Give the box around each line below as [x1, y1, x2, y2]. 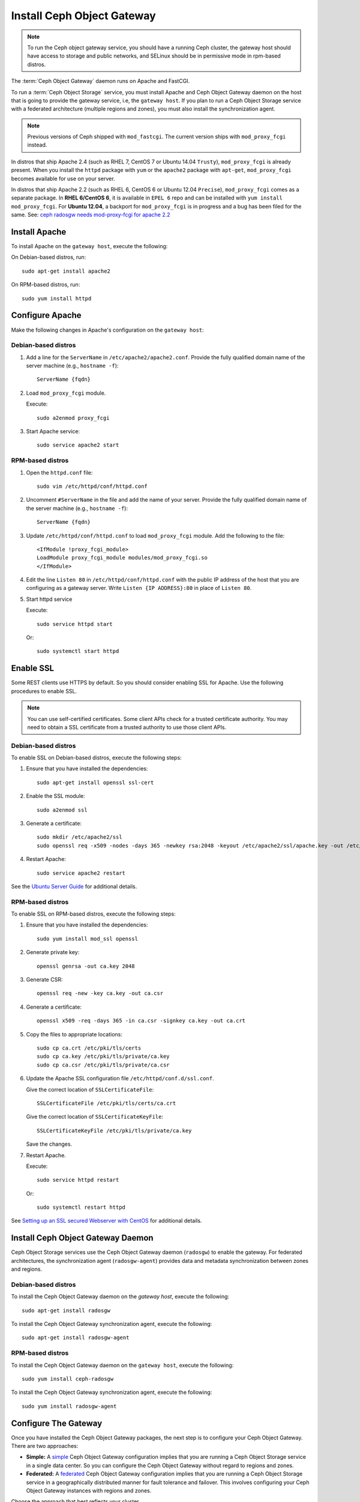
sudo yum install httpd [22, 295, 92, 302]
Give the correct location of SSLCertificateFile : [26, 1086, 154, 1093]
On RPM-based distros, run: [11, 281, 80, 288]
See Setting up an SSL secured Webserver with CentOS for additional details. [11, 1217, 202, 1224]
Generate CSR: [26, 976, 63, 984]
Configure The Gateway [11, 1418, 103, 1428]
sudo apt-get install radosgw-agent [22, 1334, 130, 1341]
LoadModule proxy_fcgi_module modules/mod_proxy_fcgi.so [37, 555, 208, 561]
